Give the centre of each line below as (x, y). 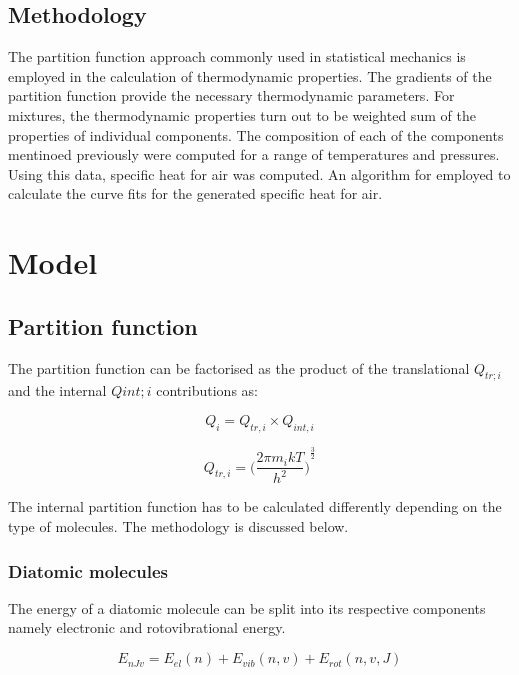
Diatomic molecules (88, 570)
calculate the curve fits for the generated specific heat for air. (195, 193)
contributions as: (207, 390)
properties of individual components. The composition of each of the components (256, 134)
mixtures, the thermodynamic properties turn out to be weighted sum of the (242, 114)
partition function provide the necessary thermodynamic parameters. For (231, 95)
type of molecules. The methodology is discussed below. (178, 526)
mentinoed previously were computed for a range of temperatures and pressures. (254, 154)
